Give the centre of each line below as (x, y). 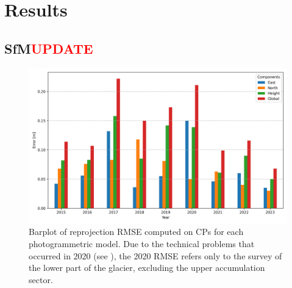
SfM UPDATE (49, 48)
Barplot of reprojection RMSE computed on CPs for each (136, 232)
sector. (41, 279)
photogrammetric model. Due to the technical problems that (142, 243)
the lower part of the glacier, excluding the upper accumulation (147, 268)
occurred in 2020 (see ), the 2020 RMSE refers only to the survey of (155, 255)
